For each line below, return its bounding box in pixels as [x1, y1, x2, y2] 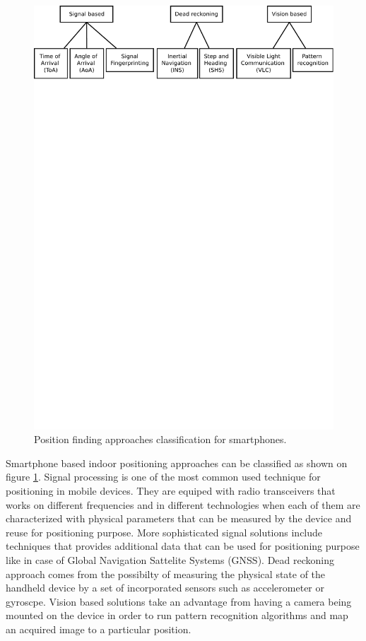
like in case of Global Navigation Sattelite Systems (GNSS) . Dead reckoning [6, 553, 335, 568]
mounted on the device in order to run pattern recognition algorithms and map [6, 608, 348, 623]
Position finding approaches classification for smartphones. [34, 432, 287, 447]
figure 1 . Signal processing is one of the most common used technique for [6, 469, 321, 484]
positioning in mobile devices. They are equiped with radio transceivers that [6, 483, 336, 498]
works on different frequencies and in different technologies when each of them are [6, 497, 360, 512]
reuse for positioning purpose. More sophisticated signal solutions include [6, 524, 323, 539]
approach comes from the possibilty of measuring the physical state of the [6, 566, 326, 581]
